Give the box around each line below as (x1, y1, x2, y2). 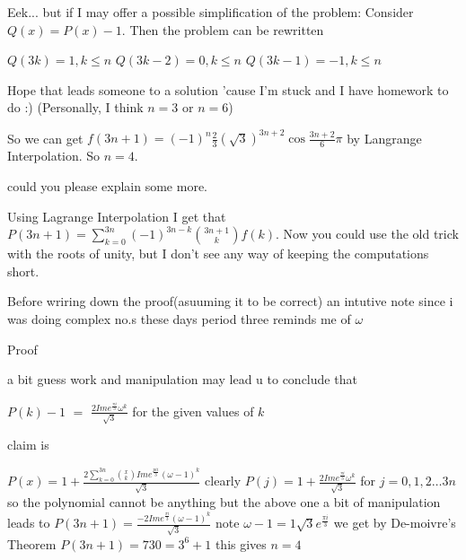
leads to (7, 513, 50, 532)
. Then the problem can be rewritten (121, 20, 324, 39)
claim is (7, 435, 49, 454)
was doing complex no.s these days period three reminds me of (7, 310, 351, 328)
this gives (215, 534, 267, 553)
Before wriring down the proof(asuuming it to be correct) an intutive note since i (7, 292, 453, 311)
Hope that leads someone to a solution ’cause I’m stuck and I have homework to (7, 80, 449, 99)
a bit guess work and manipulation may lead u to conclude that (7, 370, 357, 389)
